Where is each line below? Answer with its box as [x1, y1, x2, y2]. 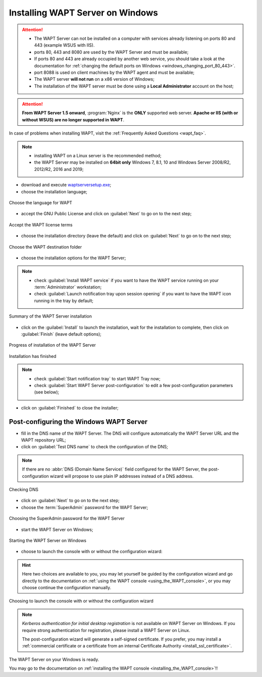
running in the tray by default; [34, 298, 94, 304]
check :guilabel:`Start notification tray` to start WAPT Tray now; [34, 375, 161, 381]
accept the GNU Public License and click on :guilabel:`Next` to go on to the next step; [21, 211, 192, 217]
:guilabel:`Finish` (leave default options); [21, 331, 102, 337]
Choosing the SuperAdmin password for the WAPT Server [9, 515, 125, 522]
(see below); [34, 389, 59, 395]
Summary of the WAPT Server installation [9, 313, 92, 319]
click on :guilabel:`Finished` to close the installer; [21, 405, 119, 410]
